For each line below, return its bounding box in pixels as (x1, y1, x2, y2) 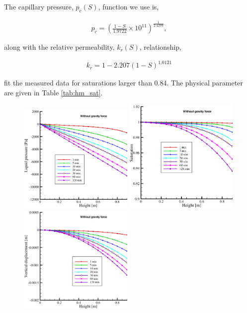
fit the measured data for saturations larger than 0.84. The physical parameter (4, 78, 243, 88)
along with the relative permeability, (4, 42, 115, 52)
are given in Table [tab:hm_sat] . (4, 87, 103, 97)
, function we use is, (98, 1, 159, 11)
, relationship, (139, 42, 181, 52)
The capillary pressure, (4, 1, 74, 11)
